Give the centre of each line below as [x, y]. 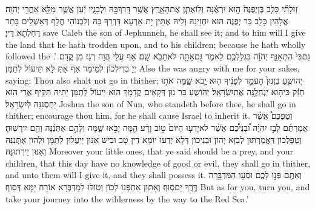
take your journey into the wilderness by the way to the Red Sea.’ [127, 198]
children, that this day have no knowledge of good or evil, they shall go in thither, [158, 163]
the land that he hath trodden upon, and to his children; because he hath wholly [156, 44]
